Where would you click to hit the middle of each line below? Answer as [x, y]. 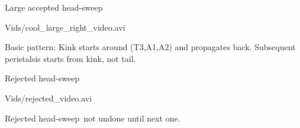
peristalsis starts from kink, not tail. [70, 58]
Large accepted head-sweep [54, 7]
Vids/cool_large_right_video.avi [65, 27]
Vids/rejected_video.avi [49, 98]
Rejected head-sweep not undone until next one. [93, 118]
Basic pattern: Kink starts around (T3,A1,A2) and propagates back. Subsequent [150, 47]
